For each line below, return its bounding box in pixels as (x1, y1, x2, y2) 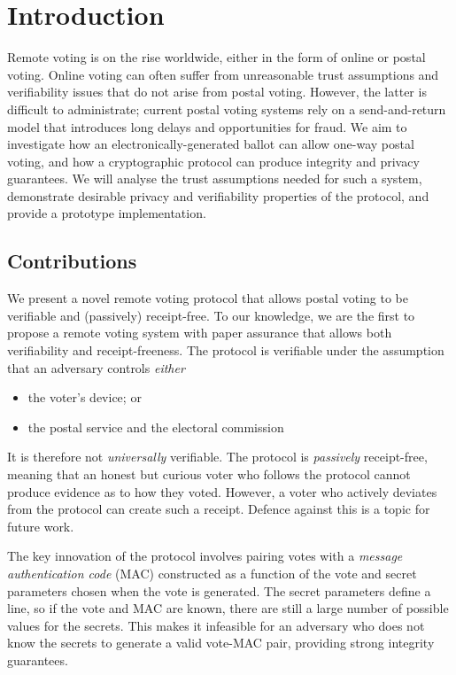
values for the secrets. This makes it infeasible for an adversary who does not (7, 616, 425, 634)
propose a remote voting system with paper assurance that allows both (7, 323, 392, 342)
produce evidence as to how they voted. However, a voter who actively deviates (7, 482, 437, 500)
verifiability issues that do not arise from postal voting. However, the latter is (7, 82, 427, 101)
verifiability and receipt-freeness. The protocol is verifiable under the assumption (7, 341, 444, 360)
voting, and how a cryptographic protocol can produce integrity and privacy (7, 151, 420, 170)
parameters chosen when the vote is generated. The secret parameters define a (7, 581, 431, 600)
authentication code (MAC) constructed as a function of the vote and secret (7, 563, 417, 582)
